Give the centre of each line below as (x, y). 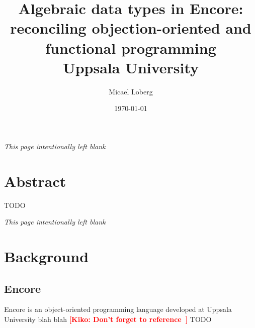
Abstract (35, 181)
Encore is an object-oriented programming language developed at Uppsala (118, 309)
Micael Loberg (131, 91)
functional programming (131, 47)
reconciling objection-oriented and (131, 28)
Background (47, 256)
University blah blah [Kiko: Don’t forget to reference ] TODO (108, 319)
